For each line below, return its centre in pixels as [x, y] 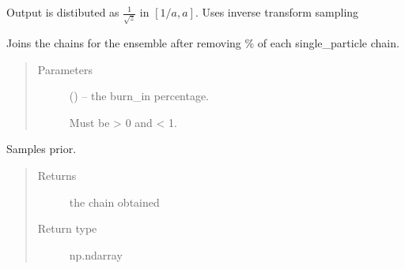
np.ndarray [96, 254]
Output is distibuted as [63, 12]
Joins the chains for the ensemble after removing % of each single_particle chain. [203, 42]
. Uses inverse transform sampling [277, 12]
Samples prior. [42, 149]
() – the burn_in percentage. [139, 96]
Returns [57, 175]
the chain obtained [114, 202]
